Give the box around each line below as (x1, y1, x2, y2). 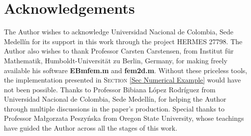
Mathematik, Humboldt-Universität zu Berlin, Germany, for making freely (4, 55, 227, 65)
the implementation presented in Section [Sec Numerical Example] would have (4, 75, 241, 85)
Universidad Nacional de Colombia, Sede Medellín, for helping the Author (4, 94, 226, 104)
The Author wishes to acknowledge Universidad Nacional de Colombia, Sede (4, 27, 233, 37)
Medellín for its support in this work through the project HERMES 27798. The (4, 36, 243, 46)
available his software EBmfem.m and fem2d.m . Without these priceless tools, (4, 65, 248, 75)
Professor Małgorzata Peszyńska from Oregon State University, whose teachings (4, 113, 244, 123)
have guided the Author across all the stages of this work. (4, 123, 177, 133)
